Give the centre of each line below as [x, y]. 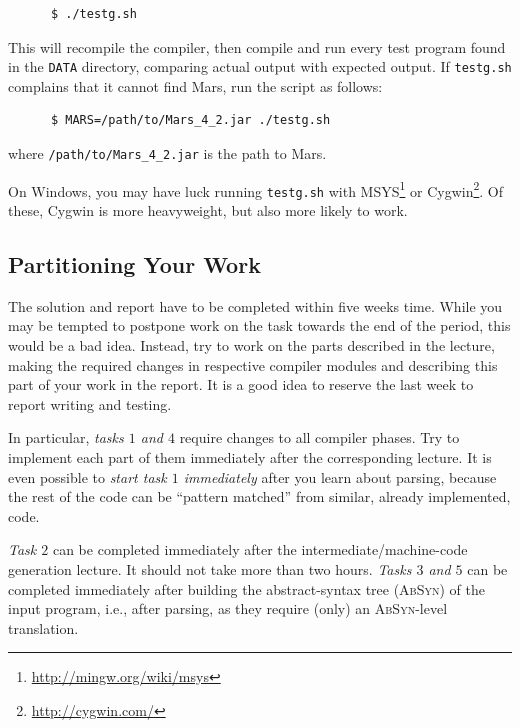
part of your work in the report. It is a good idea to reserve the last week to [241, 384]
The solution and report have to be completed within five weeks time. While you [255, 305]
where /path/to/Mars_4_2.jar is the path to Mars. [167, 153]
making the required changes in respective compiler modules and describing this [253, 364]
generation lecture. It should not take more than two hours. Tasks [210, 568]
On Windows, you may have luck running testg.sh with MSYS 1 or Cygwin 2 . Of [256, 189]
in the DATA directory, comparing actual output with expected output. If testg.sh [260, 66]
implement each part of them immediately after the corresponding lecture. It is [250, 456]
